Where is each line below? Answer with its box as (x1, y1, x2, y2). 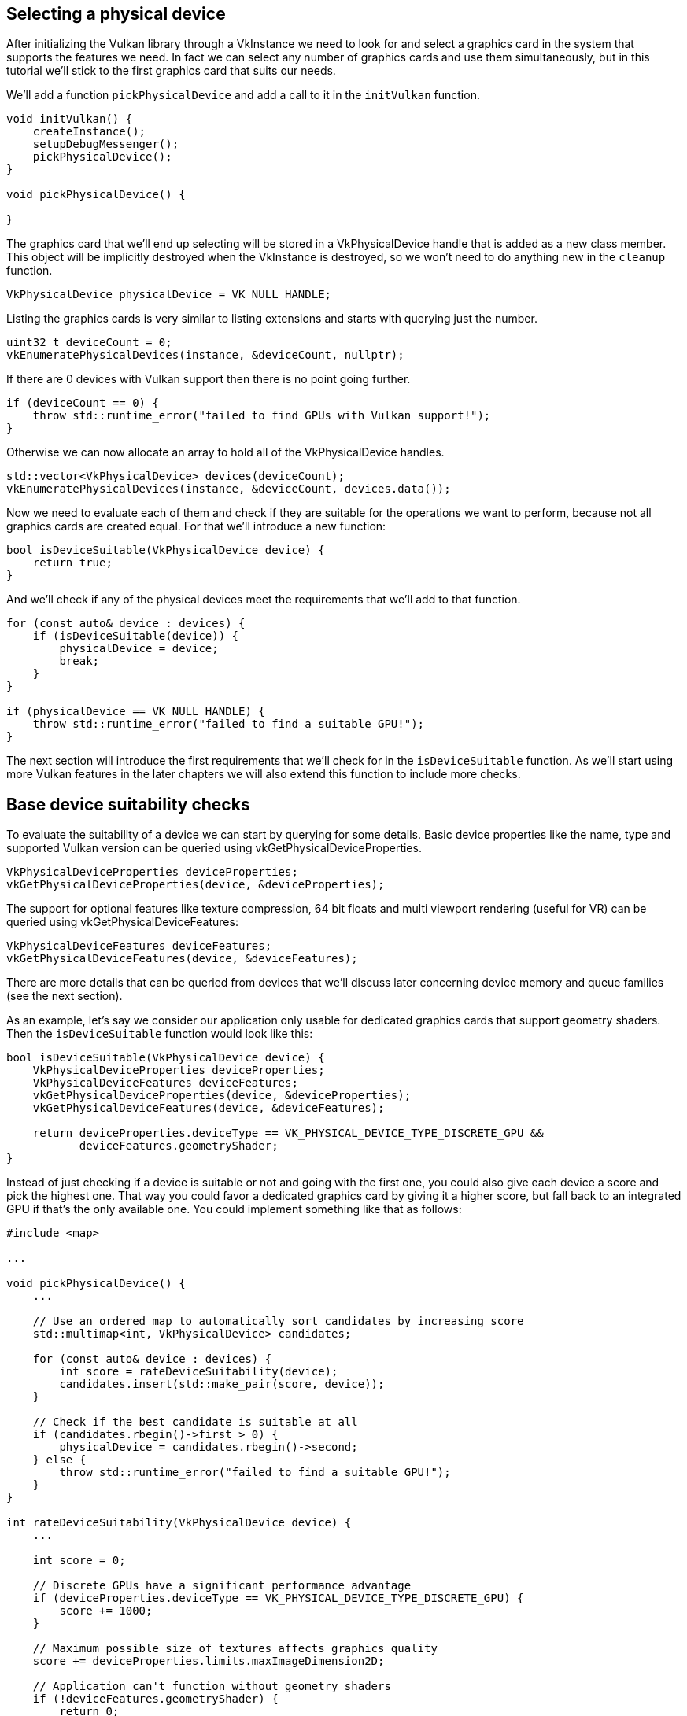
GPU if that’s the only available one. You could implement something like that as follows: (6, 1202, 462, 1216)
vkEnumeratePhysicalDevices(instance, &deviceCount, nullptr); (6, 349, 404, 362)
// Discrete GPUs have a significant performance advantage (32, 1579, 412, 1592)
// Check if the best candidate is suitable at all (32, 1415, 358, 1429)
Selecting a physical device (6, 4, 226, 24)
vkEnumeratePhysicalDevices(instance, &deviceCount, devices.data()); (6, 482, 451, 496)
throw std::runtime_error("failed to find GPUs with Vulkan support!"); (32, 409, 491, 423)
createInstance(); (32, 125, 146, 138)
